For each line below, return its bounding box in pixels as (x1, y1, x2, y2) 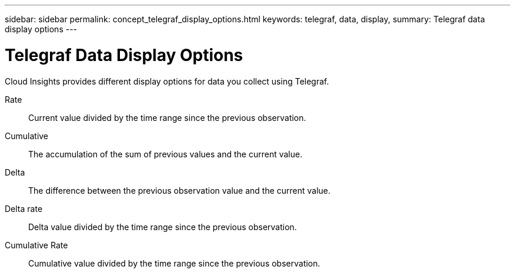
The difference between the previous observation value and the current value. (28, 185, 331, 196)
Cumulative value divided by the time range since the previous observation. (28, 258, 320, 268)
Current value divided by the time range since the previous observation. (28, 112, 306, 123)
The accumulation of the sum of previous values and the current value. (28, 149, 303, 159)
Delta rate (5, 203, 43, 214)
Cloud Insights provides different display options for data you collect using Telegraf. (5, 76, 329, 86)
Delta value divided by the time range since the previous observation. (28, 221, 297, 232)
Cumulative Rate (5, 240, 68, 250)
